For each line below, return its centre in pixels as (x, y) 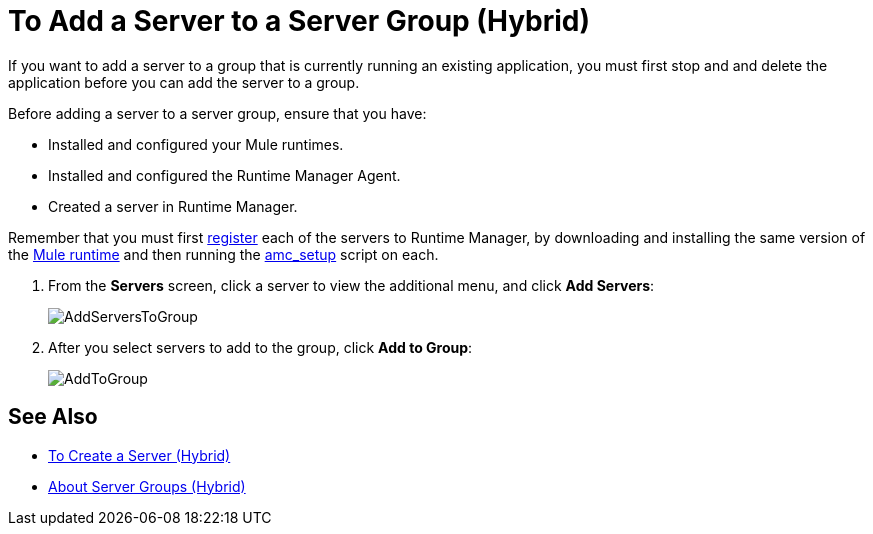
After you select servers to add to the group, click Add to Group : (260, 347)
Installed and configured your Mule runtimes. (196, 144)
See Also (53, 417)
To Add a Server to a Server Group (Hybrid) (299, 21)
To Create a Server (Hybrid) (139, 455)
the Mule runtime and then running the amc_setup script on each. (223, 254)
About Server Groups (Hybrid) (147, 486)
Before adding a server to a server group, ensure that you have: (217, 113)
